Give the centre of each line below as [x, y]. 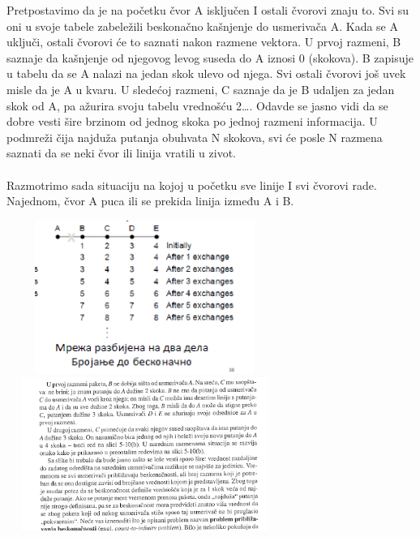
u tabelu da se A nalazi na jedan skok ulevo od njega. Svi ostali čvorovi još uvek [206, 73]
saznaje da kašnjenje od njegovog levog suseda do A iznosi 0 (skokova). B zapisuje [210, 57]
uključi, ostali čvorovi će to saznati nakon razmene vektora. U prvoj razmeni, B [204, 42]
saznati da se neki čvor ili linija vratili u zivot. [121, 153]
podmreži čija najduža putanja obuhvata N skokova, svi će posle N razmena [195, 137]
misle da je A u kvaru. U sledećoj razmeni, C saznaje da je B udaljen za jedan [201, 89]
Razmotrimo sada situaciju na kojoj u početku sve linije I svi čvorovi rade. [192, 185]
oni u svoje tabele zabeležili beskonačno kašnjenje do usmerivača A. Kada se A [202, 26]
